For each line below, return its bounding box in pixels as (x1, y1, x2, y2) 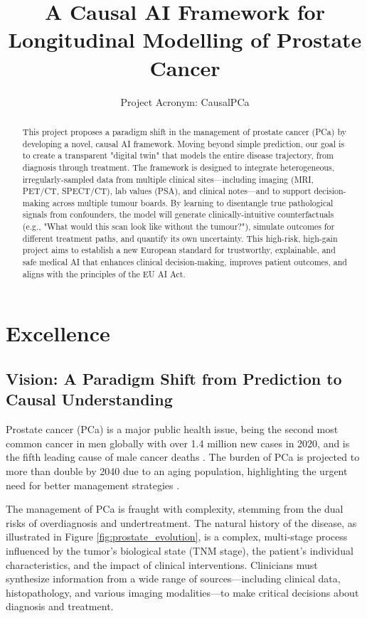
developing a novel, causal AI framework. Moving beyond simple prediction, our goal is (22, 137, 344, 149)
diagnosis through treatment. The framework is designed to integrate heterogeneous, (22, 161, 334, 173)
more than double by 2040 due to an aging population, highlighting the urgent (6, 463, 348, 478)
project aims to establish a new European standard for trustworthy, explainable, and (22, 244, 336, 256)
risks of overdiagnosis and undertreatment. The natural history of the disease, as (6, 515, 357, 530)
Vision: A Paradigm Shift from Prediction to (6, 368, 342, 389)
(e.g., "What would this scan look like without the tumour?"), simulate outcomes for (22, 220, 335, 233)
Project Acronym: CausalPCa (120, 94, 250, 109)
